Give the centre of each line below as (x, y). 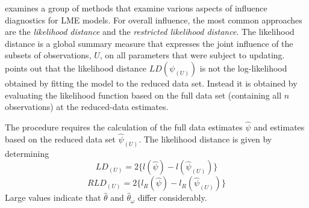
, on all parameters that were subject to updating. (192, 55)
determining (27, 153)
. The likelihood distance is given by (205, 139)
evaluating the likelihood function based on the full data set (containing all (143, 95)
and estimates (279, 127)
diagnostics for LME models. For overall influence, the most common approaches (154, 20)
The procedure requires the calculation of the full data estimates (124, 127)
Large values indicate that (53, 197)
